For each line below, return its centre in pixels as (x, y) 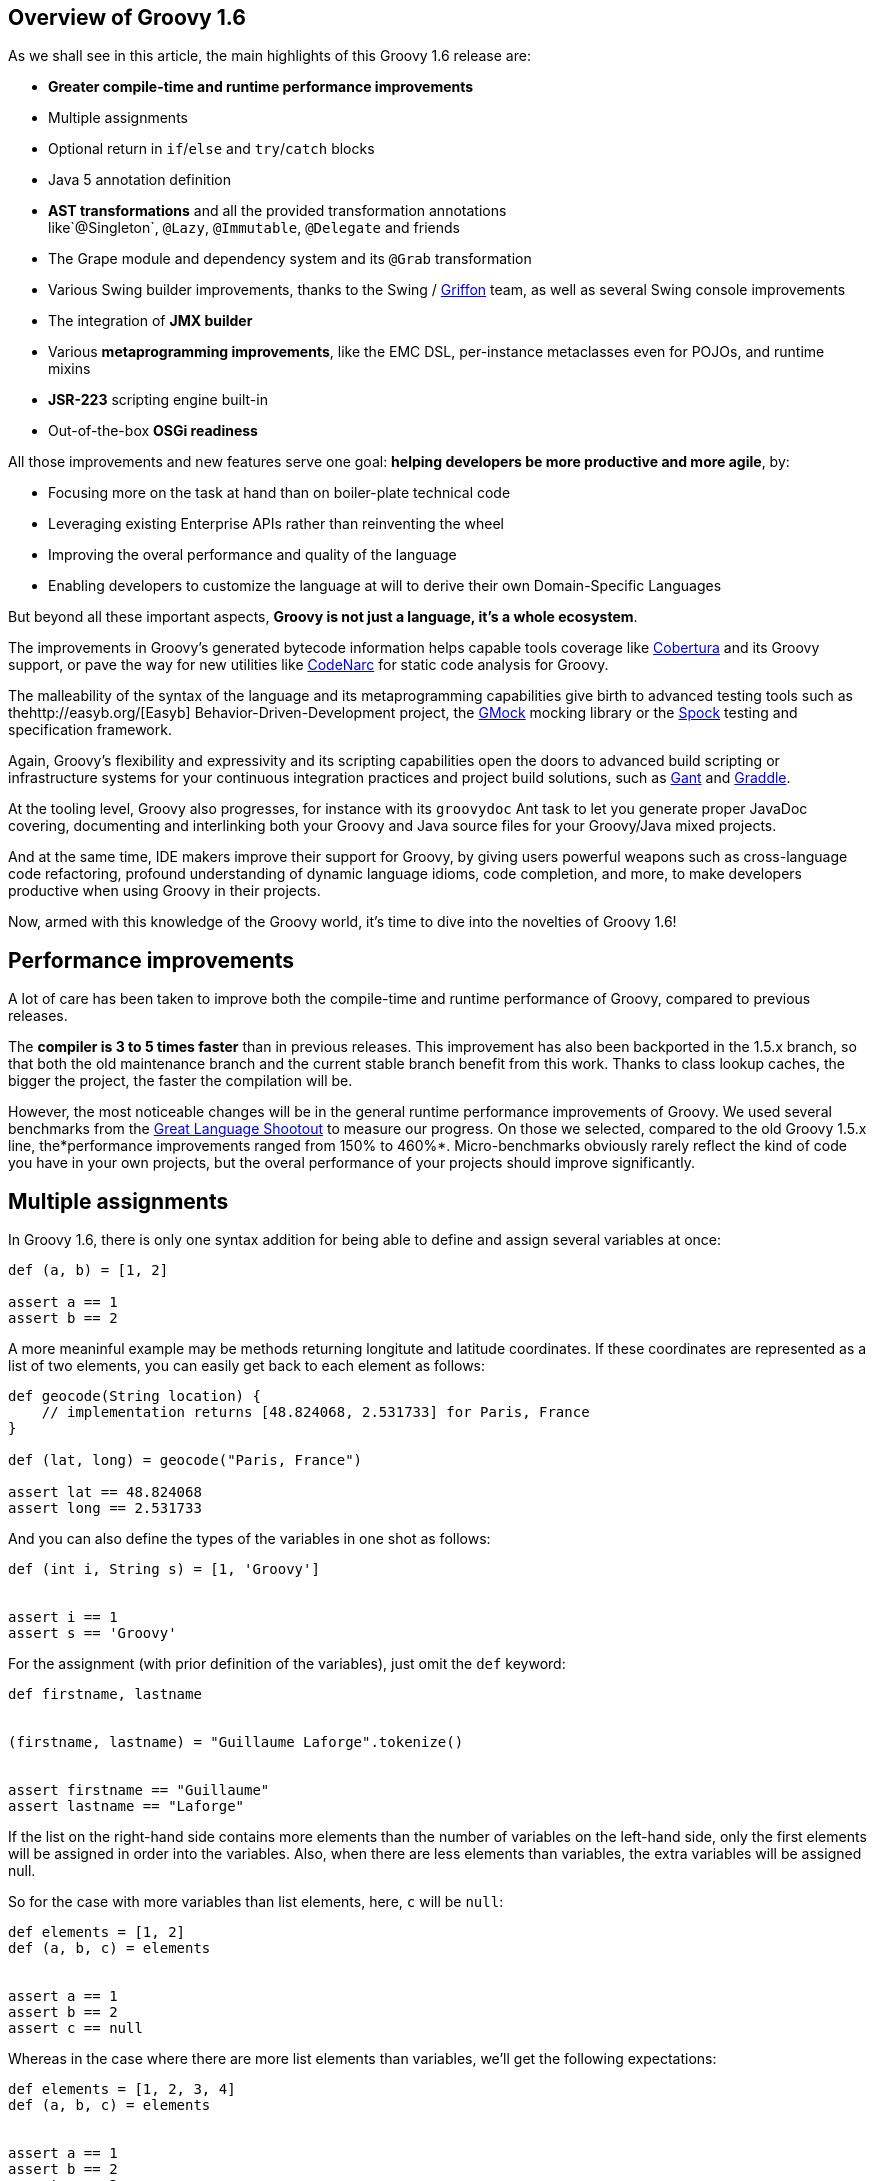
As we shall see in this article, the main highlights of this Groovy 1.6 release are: (269, 56)
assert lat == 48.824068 (105, 1492)
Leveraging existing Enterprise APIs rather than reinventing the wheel (276, 524)
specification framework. (90, 730)
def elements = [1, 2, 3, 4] (122, 2089)
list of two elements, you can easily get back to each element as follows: (247, 1366)
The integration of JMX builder (150, 321)
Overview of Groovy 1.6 (127, 17)
